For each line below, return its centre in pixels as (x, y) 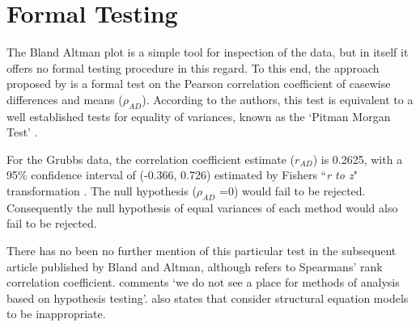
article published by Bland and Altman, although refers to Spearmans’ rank (195, 266)
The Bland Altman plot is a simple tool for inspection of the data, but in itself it (208, 52)
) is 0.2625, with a (358, 159)
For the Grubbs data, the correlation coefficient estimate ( (151, 159)
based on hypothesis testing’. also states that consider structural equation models (208, 298)
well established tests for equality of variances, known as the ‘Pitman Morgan (199, 116)
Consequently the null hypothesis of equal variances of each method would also (202, 207)
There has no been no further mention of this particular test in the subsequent (202, 251)
